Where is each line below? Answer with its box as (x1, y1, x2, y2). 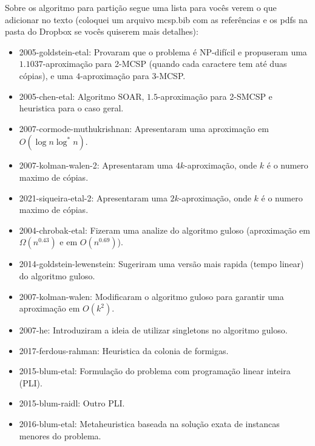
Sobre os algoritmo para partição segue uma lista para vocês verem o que (5, 1, 277, 13)
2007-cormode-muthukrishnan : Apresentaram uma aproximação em (19, 122, 269, 134)
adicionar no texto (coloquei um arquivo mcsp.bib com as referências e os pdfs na (5, 13, 308, 26)
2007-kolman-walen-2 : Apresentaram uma (19, 159, 174, 172)
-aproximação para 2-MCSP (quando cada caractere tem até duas (42, 57, 287, 70)
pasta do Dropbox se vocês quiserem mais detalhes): (5, 25, 198, 38)
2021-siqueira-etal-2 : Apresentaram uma (19, 191, 168, 204)
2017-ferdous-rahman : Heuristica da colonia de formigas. (19, 344, 229, 357)
